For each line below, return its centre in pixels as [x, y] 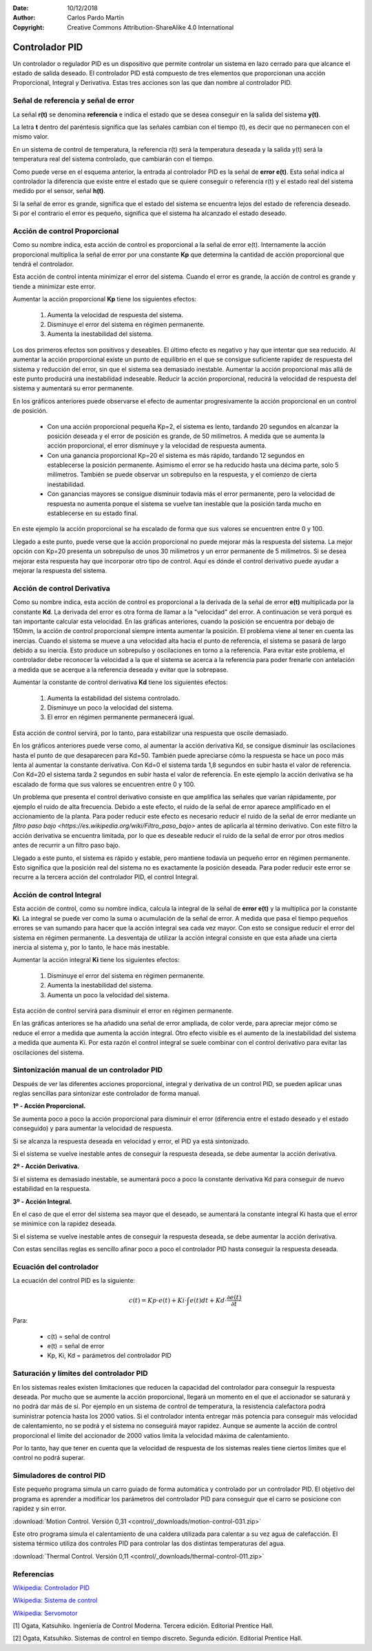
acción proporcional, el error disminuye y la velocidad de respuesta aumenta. [157, 446]
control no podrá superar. [49, 1458]
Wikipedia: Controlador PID [51, 1588]
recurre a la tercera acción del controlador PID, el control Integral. [106, 877]
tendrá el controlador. [43, 264]
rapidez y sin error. [40, 1509]
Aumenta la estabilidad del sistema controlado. [114, 698]
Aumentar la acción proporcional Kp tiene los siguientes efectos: [104, 299]
